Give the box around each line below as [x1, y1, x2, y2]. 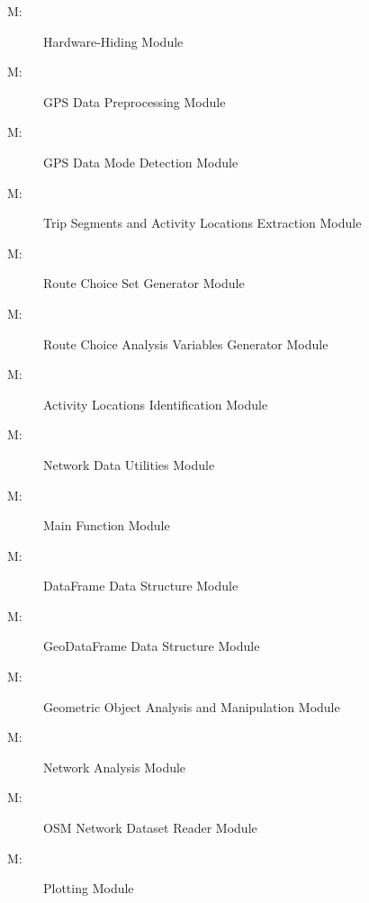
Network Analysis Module [43, 757, 186, 776]
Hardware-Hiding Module [43, 32, 184, 50]
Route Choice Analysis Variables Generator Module [43, 334, 328, 353]
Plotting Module [43, 879, 134, 898]
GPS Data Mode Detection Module [43, 152, 238, 171]
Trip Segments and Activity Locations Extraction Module [43, 213, 362, 232]
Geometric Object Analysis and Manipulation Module [43, 697, 340, 716]
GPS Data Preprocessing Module [43, 92, 226, 111]
